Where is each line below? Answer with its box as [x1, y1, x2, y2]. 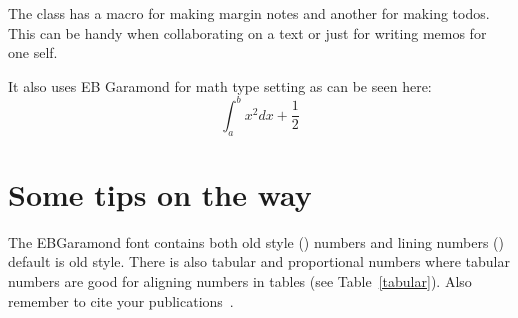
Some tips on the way [8, 173, 312, 214]
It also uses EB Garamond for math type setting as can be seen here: [8, 75, 432, 96]
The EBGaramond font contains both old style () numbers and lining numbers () [8, 231, 505, 252]
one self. [8, 42, 58, 63]
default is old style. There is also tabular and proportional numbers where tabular [8, 251, 510, 272]
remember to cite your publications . [8, 290, 234, 311]
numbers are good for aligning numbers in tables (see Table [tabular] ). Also [8, 270, 472, 291]
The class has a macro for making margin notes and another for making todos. [8, 3, 490, 23]
